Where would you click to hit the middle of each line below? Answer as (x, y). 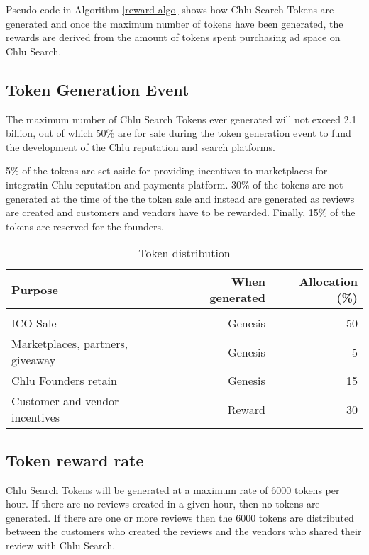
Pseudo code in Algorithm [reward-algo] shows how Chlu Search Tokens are (170, 9)
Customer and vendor (65, 401)
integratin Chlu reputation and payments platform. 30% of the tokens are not (175, 184)
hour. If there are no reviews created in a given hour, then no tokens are (163, 504)
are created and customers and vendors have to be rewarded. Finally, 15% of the (181, 212)
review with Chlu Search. (61, 545)
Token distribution (184, 253)
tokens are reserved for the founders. (85, 226)
